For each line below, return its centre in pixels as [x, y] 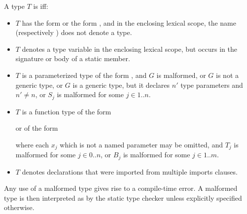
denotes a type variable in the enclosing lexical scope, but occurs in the [129, 49]
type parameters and [212, 85]
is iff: [41, 6]
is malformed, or [181, 75]
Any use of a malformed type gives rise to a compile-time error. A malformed [121, 188]
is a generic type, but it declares [121, 85]
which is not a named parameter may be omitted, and [141, 144]
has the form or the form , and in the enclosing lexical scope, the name [129, 22]
